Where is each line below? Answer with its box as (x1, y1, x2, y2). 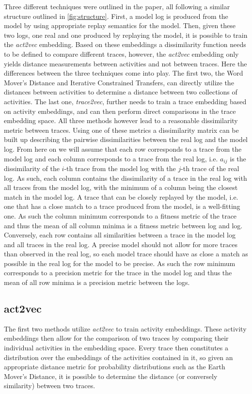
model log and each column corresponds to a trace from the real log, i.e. (4, 153, 218, 163)
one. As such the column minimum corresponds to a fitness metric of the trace (4, 210, 237, 221)
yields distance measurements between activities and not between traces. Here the (4, 58, 247, 68)
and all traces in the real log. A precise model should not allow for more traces (4, 239, 237, 249)
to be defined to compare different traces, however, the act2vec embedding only (4, 48, 239, 59)
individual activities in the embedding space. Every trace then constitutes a (4, 343, 228, 353)
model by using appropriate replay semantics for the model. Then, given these (4, 20, 236, 31)
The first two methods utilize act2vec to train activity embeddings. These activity (4, 323, 247, 333)
